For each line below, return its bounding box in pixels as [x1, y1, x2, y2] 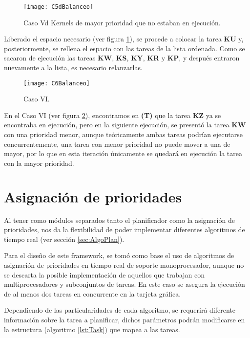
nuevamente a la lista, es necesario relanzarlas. [4, 62, 143, 73]
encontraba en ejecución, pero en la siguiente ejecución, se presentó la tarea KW [4, 119, 246, 130]
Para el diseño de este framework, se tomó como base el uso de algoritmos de [4, 250, 234, 260]
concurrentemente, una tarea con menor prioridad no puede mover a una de [4, 139, 230, 149]
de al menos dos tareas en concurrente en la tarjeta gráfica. [4, 288, 181, 298]
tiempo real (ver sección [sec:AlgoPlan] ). [4, 234, 125, 244]
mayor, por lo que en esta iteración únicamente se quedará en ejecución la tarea [4, 148, 242, 159]
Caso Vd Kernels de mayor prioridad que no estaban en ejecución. [23, 17, 221, 27]
